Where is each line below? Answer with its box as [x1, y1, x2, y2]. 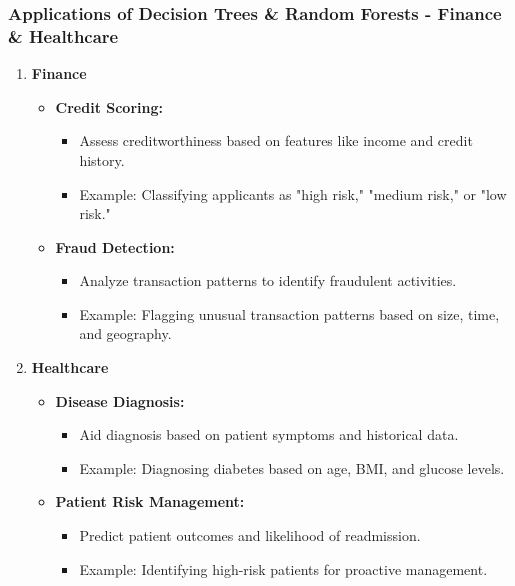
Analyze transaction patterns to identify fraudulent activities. [79, 270, 457, 291]
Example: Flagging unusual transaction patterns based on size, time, [79, 303, 500, 324]
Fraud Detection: [55, 236, 175, 257]
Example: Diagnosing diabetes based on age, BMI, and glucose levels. [79, 457, 505, 478]
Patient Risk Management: [55, 491, 245, 512]
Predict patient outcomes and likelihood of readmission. [79, 525, 421, 546]
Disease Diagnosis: [55, 390, 185, 411]
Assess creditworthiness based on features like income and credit [79, 130, 473, 151]
